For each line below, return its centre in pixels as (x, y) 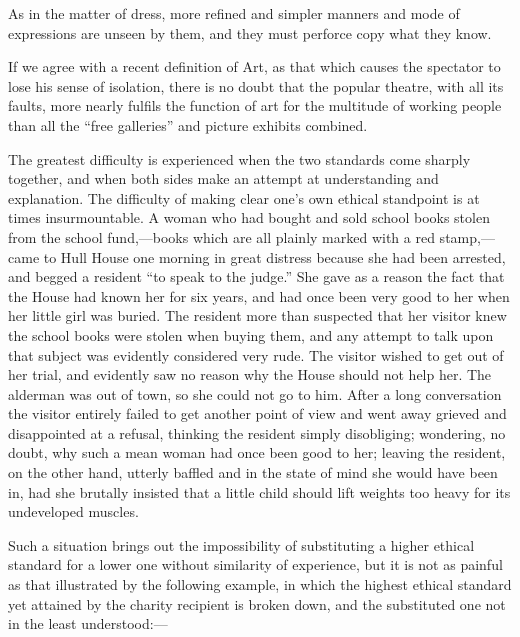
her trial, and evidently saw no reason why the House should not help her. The (250, 374)
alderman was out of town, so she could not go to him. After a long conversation (255, 393)
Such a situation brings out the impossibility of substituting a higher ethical (241, 544)
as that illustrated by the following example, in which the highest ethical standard (260, 584)
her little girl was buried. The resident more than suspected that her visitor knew (257, 315)
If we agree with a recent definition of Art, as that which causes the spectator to (254, 66)
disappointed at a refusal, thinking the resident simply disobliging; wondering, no (257, 432)
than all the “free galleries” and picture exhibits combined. (188, 124)
